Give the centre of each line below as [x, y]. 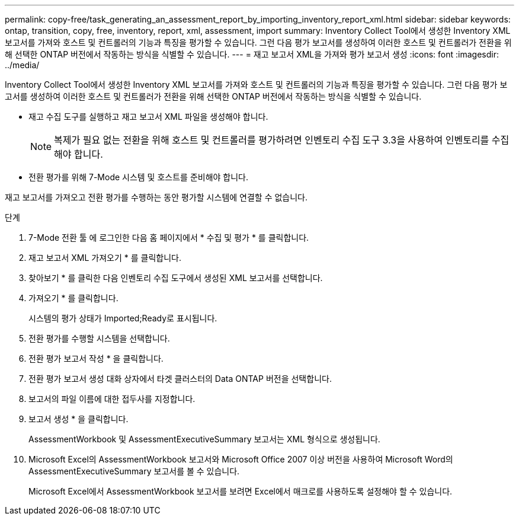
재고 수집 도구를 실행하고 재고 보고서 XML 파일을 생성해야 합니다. [148, 117]
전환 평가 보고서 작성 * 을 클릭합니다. [96, 358]
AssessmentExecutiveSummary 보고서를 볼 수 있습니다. [134, 471]
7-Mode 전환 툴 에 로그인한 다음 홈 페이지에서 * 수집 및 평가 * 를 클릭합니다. [169, 237]
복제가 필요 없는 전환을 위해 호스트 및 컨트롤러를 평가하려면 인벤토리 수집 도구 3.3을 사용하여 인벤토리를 [272, 140]
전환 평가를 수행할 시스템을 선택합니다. [99, 338]
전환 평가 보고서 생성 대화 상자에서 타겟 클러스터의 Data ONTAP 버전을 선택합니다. [180, 379]
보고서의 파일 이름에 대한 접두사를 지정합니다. [112, 399]
